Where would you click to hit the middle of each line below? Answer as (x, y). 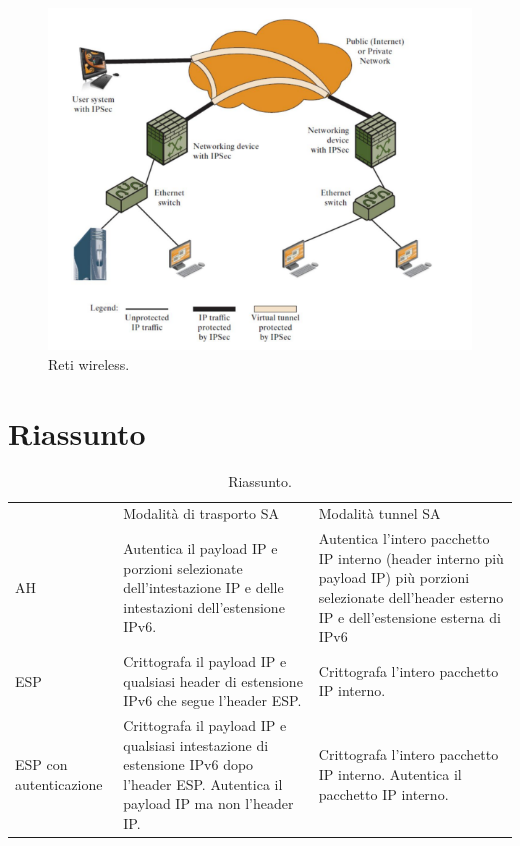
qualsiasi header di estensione (213, 680)
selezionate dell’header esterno (411, 597)
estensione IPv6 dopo (188, 764)
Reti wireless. (89, 363)
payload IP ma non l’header (208, 803)
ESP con (41, 764)
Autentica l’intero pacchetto (404, 538)
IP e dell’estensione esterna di (409, 616)
